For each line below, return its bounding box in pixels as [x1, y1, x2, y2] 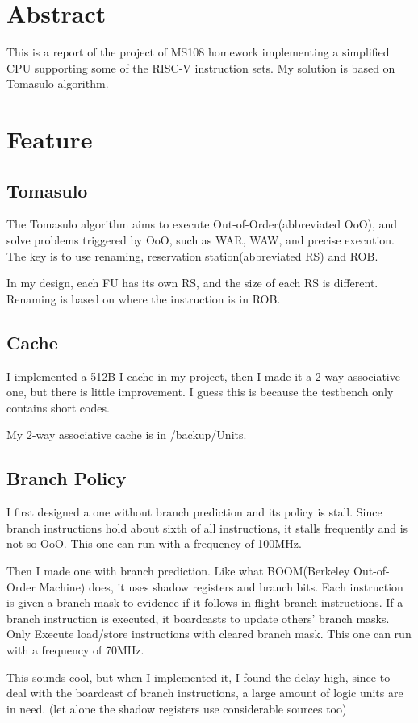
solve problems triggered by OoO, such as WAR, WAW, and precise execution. [6, 232, 395, 249]
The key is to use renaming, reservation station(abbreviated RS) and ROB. [6, 247, 378, 264]
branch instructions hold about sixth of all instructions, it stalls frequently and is [6, 519, 408, 536]
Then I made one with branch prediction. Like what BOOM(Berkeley [6, 562, 350, 579]
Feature [6, 123, 93, 156]
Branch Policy [6, 466, 127, 491]
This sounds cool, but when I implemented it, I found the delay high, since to [6, 668, 391, 685]
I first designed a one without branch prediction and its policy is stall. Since [6, 504, 382, 520]
